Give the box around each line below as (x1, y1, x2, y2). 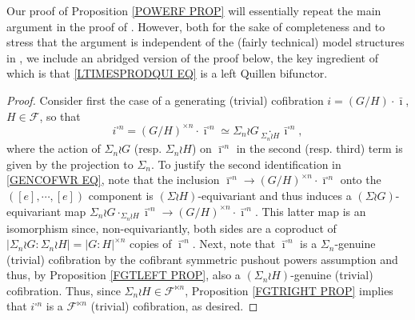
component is (88, 187, 154, 204)
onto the (340, 171, 381, 188)
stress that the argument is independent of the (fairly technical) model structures (6, 34, 405, 50)
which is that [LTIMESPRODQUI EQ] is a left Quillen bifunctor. (6, 65, 328, 82)
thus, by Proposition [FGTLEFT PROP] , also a (6, 266, 241, 283)
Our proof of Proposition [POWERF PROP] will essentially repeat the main (6, 2, 381, 18)
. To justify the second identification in (150, 155, 341, 172)
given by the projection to (6, 155, 134, 172)
